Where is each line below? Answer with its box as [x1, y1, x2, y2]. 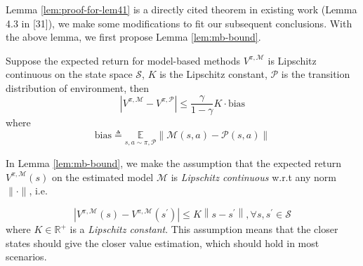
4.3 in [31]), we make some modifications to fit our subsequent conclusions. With [6, 15, 352, 30]
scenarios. [6, 249, 47, 264]
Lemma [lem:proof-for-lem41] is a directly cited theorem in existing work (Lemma [6, 2, 357, 16]
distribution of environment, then [6, 80, 149, 95]
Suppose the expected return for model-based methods [6, 53, 241, 67]
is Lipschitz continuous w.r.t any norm [171, 169, 336, 184]
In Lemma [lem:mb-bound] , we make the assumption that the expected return [6, 155, 341, 170]
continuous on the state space [6, 67, 133, 81]
